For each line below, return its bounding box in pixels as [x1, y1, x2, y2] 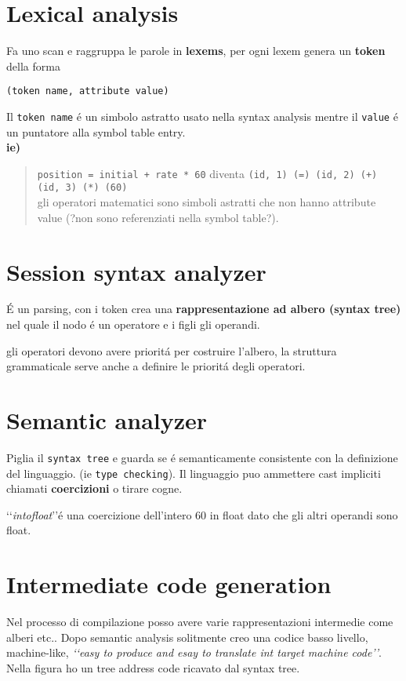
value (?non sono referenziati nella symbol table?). [37, 209, 279, 225]
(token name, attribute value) [6, 86, 169, 97]
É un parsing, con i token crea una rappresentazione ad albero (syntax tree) [6, 300, 401, 317]
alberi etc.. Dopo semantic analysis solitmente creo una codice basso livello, [6, 628, 368, 645]
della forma [6, 57, 60, 74]
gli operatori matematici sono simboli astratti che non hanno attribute [37, 194, 376, 210]
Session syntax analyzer [6, 255, 266, 287]
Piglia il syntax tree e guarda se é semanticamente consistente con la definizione [6, 449, 398, 465]
